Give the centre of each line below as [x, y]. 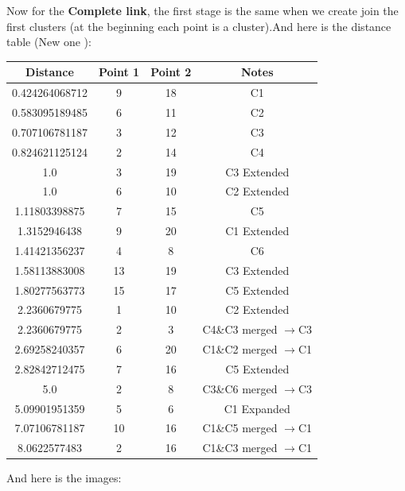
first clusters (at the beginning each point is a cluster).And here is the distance [199, 26]
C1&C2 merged [240, 349]
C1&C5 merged [240, 428]
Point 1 [119, 72]
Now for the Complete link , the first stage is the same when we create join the [202, 10]
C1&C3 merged [240, 448]
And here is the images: [64, 478]
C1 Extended [257, 231]
